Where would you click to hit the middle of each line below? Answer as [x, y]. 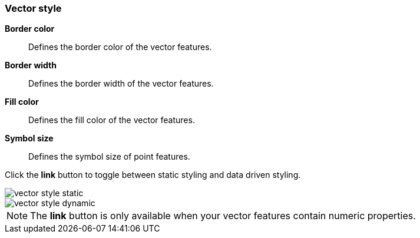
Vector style [33, 8]
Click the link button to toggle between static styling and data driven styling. [153, 175]
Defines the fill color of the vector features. [112, 120]
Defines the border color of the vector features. [120, 47]
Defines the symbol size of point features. [109, 157]
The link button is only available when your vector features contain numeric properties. [223, 216]
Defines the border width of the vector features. [121, 84]
